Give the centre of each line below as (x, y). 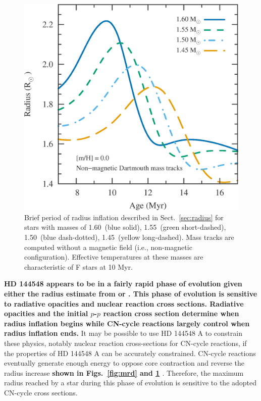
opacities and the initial (46, 313)
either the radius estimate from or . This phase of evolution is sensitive (131, 294)
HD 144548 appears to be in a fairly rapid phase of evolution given (123, 284)
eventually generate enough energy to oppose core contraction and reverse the (124, 363)
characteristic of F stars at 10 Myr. (79, 266)
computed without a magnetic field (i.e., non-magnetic (108, 247)
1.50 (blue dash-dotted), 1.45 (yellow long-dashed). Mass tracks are (129, 237)
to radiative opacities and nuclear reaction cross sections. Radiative (124, 303)
